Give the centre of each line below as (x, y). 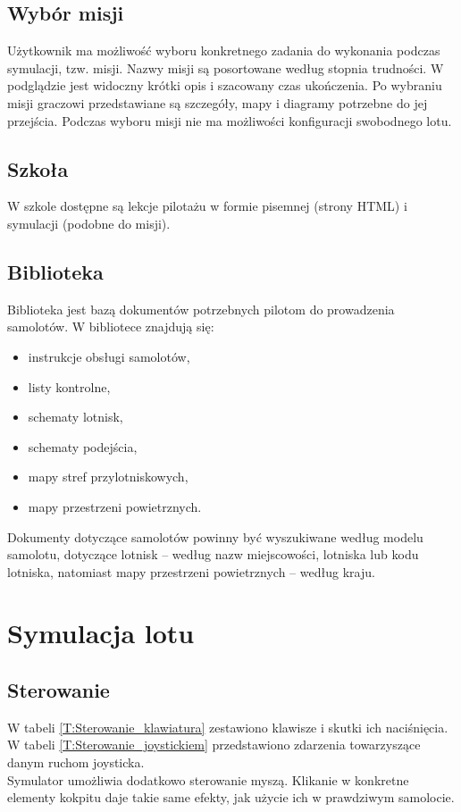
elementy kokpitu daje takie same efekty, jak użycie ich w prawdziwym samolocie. (231, 797)
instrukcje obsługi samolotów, (109, 356)
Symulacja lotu (101, 633)
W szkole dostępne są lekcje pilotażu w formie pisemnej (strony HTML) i (207, 206)
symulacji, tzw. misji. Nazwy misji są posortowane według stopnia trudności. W (226, 67)
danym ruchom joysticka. (76, 762)
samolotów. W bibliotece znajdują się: (111, 326)
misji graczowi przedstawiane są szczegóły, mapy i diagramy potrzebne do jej (218, 102)
